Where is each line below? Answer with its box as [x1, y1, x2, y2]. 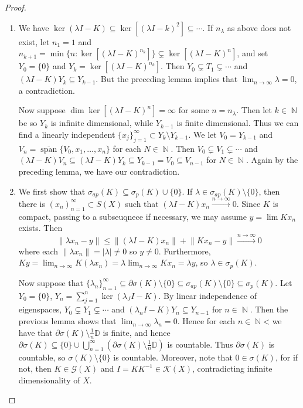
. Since [236, 197, 261, 209]
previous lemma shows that [18, 315, 117, 327]
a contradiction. [18, 84, 75, 96]
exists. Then [18, 222, 63, 234]
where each [18, 244, 59, 257]
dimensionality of [18, 373, 80, 386]
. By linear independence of [158, 289, 257, 301]
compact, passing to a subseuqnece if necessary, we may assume [18, 210, 247, 222]
